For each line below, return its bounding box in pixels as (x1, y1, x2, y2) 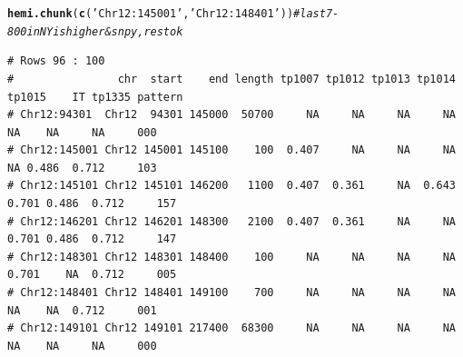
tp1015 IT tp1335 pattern (7, 90, 183, 104)
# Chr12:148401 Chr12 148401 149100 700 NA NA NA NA (7, 286, 456, 300)
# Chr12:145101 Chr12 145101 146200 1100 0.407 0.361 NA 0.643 (7, 179, 456, 193)
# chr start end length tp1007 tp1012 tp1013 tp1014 (7, 72, 456, 85)
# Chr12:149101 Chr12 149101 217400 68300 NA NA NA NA (7, 322, 456, 335)
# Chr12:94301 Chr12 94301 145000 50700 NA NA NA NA (7, 108, 456, 122)
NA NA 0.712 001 (7, 303, 157, 317)
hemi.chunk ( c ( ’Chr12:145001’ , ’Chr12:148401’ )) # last (7, 7, 326, 20)
